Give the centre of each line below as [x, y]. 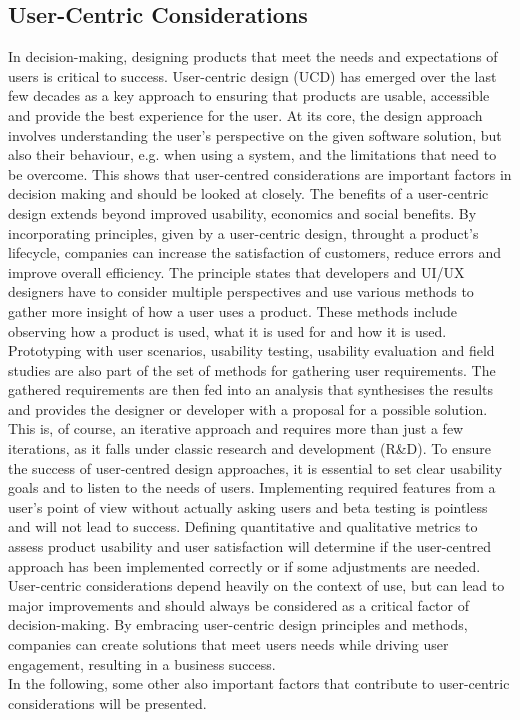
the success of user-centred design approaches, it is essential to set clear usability [255, 467]
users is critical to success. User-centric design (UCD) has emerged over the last [252, 75]
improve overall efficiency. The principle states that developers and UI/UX [236, 271]
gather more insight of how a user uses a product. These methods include [232, 310]
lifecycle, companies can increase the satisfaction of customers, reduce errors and [255, 252]
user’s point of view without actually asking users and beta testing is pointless [248, 506]
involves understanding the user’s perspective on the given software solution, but [255, 134]
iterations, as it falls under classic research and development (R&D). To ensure [249, 448]
